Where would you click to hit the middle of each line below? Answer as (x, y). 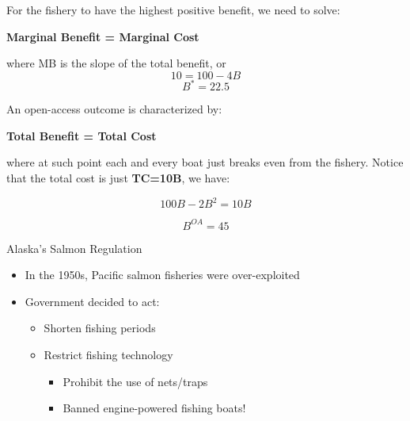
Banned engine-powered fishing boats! (154, 408)
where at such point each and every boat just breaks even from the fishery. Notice (205, 162)
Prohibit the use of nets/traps (135, 381)
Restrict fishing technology (108, 355)
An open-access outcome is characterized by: (114, 109)
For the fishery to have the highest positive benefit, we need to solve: (173, 10)
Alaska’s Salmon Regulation (74, 248)
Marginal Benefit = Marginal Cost (103, 36)
